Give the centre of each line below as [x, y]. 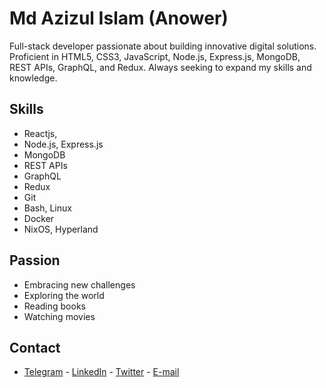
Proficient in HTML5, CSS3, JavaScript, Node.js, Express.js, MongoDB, [155, 56]
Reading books [54, 306]
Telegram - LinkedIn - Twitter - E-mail [101, 372]
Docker [39, 218]
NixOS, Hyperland [61, 229]
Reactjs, [40, 133]
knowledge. [33, 78]
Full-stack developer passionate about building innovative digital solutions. [163, 46]
